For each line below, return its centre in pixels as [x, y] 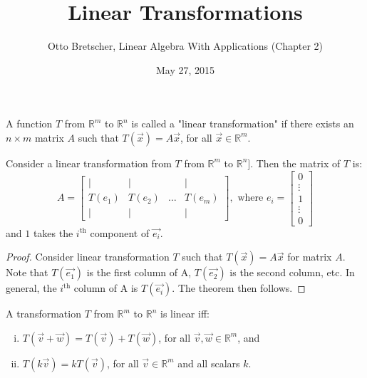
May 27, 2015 [185, 69]
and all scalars [209, 363]
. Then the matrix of [295, 163]
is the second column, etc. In [292, 272]
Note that [27, 272]
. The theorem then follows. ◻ [239, 288]
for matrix [310, 257]
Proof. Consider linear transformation [88, 257]
